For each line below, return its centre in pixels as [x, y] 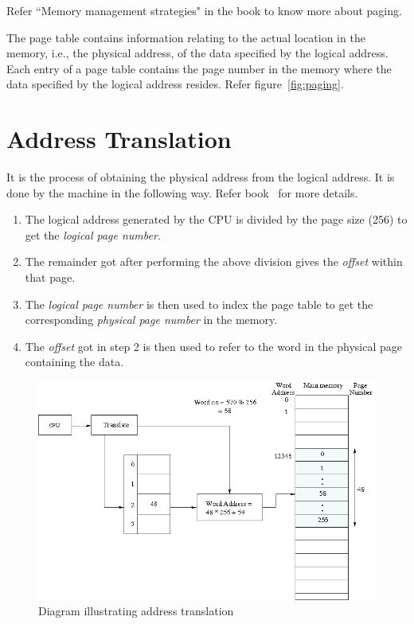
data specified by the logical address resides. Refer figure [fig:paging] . [175, 84]
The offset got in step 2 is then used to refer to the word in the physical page [213, 346]
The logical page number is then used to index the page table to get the [199, 304]
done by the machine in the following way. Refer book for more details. [182, 192]
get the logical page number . [93, 234]
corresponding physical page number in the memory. [151, 320]
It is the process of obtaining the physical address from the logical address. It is [201, 177]
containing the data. [74, 362]
